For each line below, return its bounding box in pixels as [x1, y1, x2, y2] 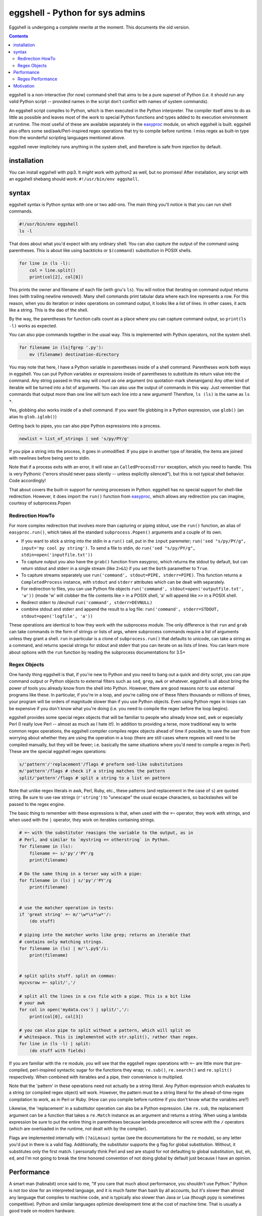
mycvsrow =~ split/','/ [19, 980, 76, 985]
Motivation [13, 83, 35, 89]
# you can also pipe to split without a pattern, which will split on [19, 1027, 191, 1033]
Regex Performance [17, 76, 58, 82]
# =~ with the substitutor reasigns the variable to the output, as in [19, 830, 194, 836]
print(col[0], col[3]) [29, 1014, 83, 1019]
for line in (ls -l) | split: [19, 1041, 91, 1047]
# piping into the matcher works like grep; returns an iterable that [19, 932, 191, 938]
